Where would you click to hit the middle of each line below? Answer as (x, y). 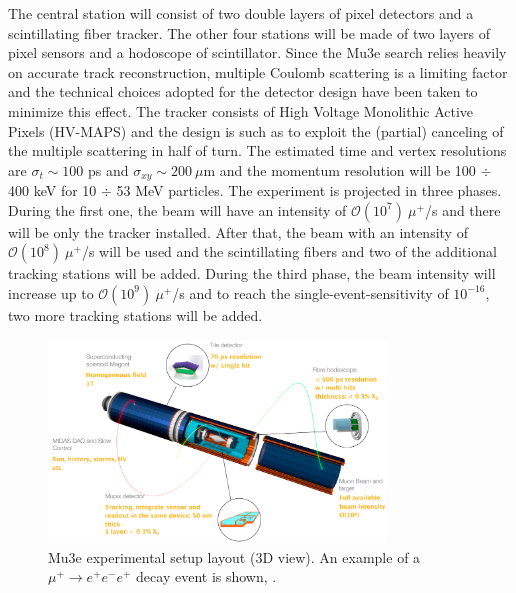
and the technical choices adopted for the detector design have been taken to (243, 91)
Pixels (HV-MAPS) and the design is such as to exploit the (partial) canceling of (256, 130)
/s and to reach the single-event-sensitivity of (310, 292)
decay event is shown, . (206, 576)
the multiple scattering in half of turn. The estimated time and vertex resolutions (257, 150)
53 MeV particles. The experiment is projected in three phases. (309, 190)
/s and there (462, 209)
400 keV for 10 (52, 190)
